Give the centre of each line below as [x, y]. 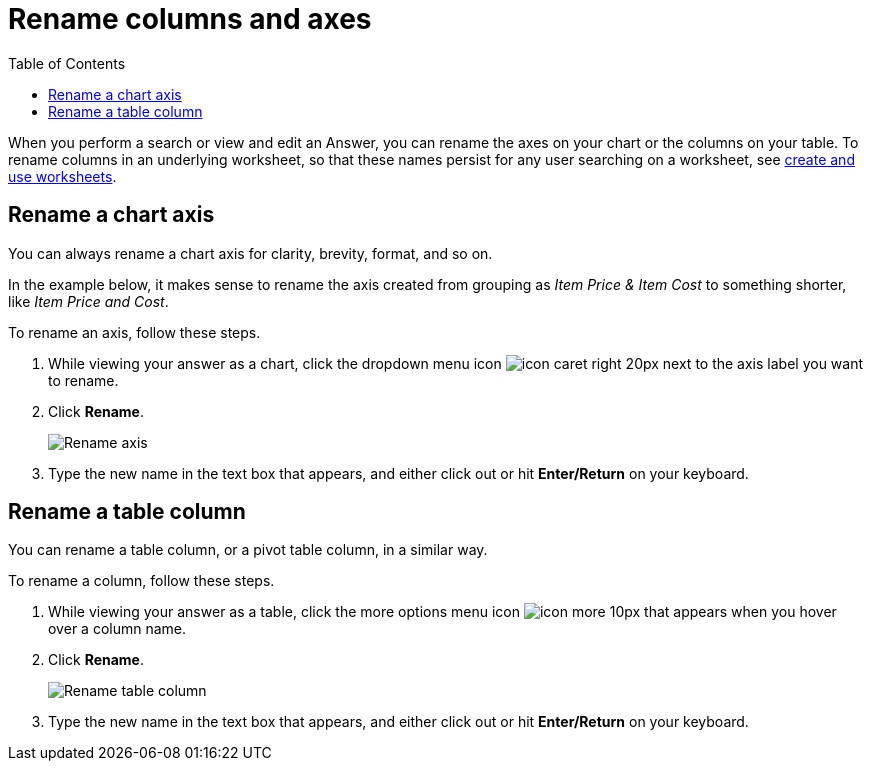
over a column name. [117, 629]
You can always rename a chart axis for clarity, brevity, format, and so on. [250, 253]
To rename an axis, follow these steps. [134, 332]
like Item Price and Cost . [88, 301]
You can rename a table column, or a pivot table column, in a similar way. [248, 550]
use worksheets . [62, 176]
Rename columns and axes [190, 19]
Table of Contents [67, 63]
